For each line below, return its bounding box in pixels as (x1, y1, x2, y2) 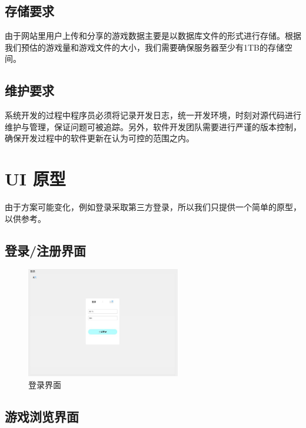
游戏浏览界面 (5, 407, 79, 425)
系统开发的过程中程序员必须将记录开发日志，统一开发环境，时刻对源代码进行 (5, 109, 301, 121)
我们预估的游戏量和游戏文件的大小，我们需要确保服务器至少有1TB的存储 (5, 41, 285, 53)
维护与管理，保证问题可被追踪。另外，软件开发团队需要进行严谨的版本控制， (5, 120, 301, 132)
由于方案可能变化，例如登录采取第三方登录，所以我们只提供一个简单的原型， (5, 201, 301, 213)
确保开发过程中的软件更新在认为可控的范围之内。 (5, 132, 194, 144)
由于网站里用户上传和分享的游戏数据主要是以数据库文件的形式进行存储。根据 (5, 29, 301, 42)
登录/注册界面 (5, 241, 87, 259)
